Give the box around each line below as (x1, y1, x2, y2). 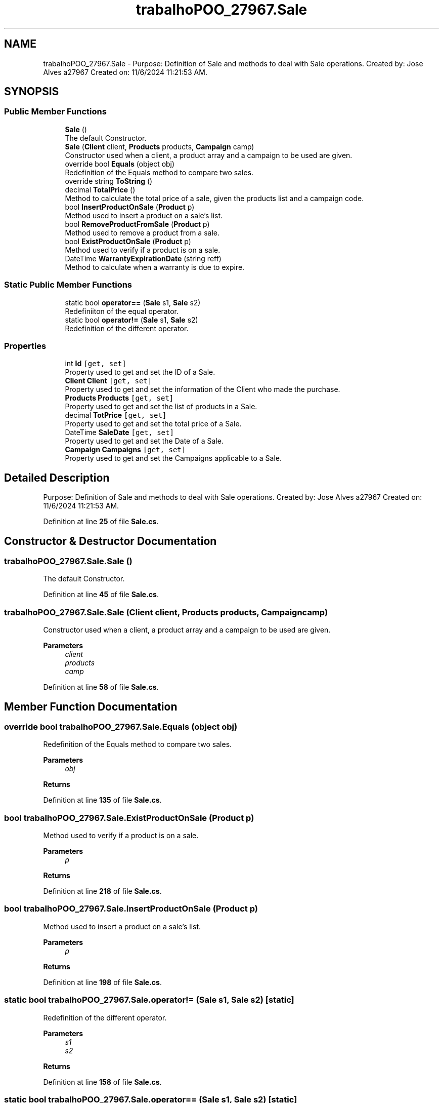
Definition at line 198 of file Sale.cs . (43, 977, 162, 987)
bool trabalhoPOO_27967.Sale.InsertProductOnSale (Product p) (4, 903, 258, 914)
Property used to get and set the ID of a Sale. (65, 368, 215, 377)
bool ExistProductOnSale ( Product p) (65, 237, 191, 246)
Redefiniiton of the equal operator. (65, 306, 179, 316)
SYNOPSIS (4, 85, 59, 98)
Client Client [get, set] (65, 376, 152, 385)
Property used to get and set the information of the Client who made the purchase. (65, 385, 340, 394)
